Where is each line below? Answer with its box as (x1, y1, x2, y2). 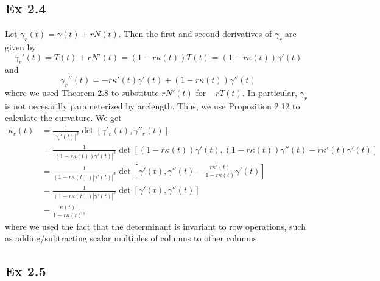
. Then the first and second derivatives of (118, 27, 272, 40)
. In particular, (242, 86, 297, 99)
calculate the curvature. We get (5, 111, 122, 124)
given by (5, 41, 37, 53)
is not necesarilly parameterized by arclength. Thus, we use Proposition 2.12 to (5, 99, 300, 112)
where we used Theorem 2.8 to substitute (5, 86, 159, 99)
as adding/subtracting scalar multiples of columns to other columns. (5, 232, 259, 245)
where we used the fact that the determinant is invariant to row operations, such (5, 220, 306, 232)
